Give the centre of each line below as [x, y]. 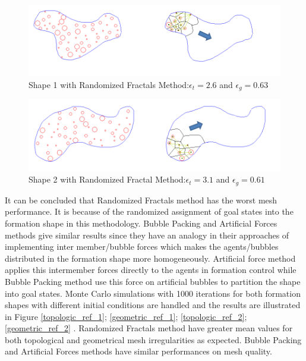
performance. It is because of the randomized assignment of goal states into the [149, 211]
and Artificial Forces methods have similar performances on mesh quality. [138, 351]
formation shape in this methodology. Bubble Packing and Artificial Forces [141, 223]
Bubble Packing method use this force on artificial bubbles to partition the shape [153, 281]
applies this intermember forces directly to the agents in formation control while [151, 270]
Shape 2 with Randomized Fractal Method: [107, 179]
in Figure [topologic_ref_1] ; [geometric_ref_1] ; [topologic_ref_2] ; [126, 316]
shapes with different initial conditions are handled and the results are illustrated [153, 305]
